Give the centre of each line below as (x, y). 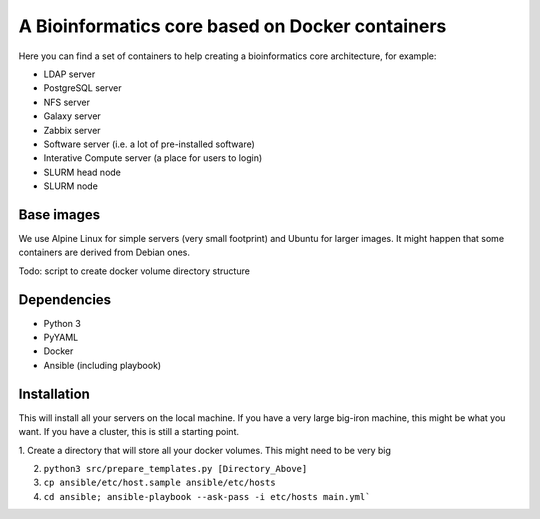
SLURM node (71, 186)
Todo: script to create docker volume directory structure (134, 271)
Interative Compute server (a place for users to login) (153, 158)
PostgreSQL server (82, 88)
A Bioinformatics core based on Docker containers (232, 26)
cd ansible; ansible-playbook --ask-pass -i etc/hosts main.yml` (207, 496)
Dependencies (65, 299)
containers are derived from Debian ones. (104, 252)
